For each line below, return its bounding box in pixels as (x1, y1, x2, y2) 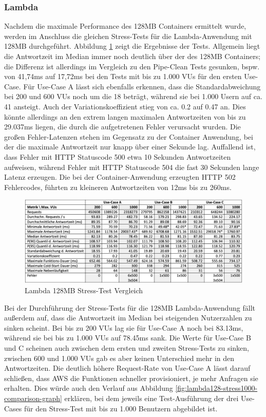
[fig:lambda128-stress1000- (175, 383, 258, 393)
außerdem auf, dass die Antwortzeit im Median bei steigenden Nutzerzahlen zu (4, 312, 252, 323)
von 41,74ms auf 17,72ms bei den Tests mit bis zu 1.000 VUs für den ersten (4, 71, 242, 82)
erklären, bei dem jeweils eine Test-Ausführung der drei (64, 392, 239, 403)
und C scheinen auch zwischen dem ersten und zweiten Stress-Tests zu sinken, (4, 343, 250, 353)
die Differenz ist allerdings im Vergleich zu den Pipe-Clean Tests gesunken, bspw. (4, 61, 260, 71)
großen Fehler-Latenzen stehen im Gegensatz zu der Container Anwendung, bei (4, 131, 253, 142)
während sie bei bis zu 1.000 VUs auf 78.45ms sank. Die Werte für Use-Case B (4, 332, 251, 343)
